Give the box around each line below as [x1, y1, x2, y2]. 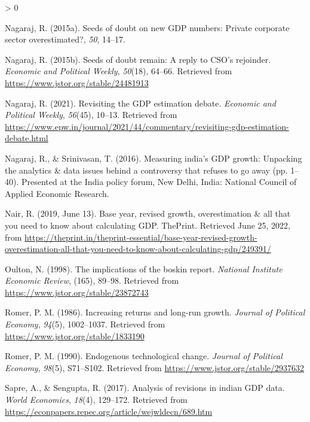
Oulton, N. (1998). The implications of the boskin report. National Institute [5, 262, 283, 275]
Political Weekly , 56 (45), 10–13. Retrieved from [5, 108, 177, 121]
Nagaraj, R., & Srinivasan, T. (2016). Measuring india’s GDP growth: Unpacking [5, 151, 302, 164]
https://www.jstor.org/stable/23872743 [5, 286, 149, 298]
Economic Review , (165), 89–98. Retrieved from [5, 274, 179, 287]
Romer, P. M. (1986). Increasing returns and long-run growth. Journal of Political [5, 306, 305, 318]
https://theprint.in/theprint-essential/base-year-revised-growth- [24, 230, 257, 243]
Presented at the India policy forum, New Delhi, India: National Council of [21, 175, 297, 188]
